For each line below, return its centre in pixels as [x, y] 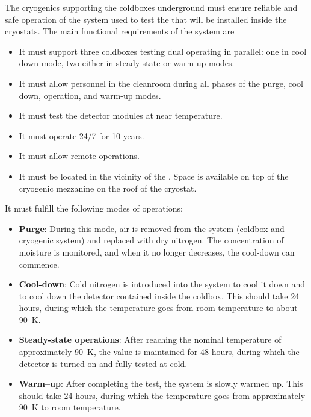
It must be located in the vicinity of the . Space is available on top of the [154, 176]
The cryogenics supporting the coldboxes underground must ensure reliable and [151, 7]
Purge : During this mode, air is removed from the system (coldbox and [152, 228]
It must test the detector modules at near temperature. [121, 115]
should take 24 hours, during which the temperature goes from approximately [162, 395]
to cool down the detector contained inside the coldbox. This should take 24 [159, 296]
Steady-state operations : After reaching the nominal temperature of [150, 340]
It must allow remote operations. [79, 156]
